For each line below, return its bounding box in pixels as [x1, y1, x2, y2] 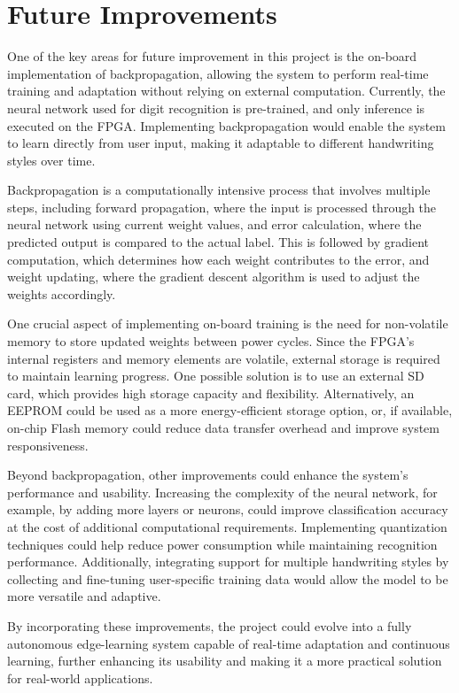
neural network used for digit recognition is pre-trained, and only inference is [7, 98, 425, 117]
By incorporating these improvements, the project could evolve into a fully [7, 616, 412, 635]
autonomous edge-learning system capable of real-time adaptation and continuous [7, 634, 450, 652]
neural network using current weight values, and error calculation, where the [7, 215, 422, 234]
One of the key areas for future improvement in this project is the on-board [7, 47, 417, 65]
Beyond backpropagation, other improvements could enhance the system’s [7, 466, 408, 484]
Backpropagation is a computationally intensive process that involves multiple [7, 181, 431, 199]
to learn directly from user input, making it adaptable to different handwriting [7, 134, 434, 152]
